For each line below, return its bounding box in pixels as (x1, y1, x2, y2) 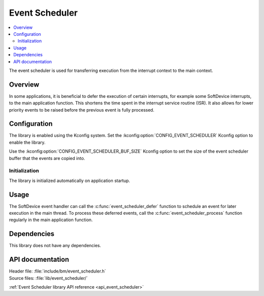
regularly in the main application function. (9, 217, 93, 223)
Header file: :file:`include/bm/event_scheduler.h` (9, 268, 106, 274)
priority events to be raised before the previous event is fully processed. (9, 107, 154, 113)
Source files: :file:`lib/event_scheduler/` (9, 275, 88, 281)
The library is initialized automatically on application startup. (9, 178, 131, 183)
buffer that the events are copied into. (9, 155, 86, 161)
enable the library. (9, 139, 46, 145)
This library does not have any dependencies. (9, 243, 101, 249)
